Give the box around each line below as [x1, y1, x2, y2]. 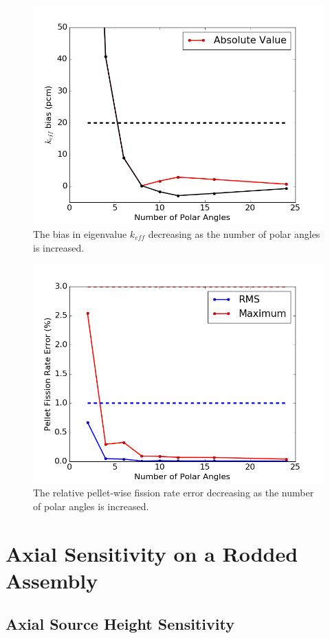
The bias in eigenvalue [33, 226, 127, 241]
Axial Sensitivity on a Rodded [5, 539, 298, 567]
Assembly [5, 566, 98, 594]
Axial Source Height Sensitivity [5, 613, 234, 635]
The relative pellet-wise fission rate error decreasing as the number [33, 485, 314, 500]
